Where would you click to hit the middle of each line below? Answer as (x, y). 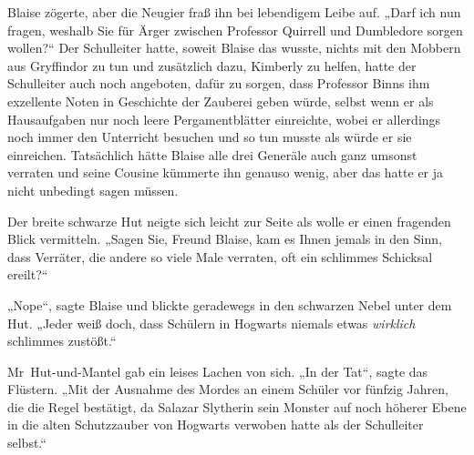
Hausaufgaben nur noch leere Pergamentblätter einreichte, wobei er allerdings (224, 119)
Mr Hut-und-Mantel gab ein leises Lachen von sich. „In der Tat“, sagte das (218, 371)
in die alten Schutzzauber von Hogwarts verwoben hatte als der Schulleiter (216, 425)
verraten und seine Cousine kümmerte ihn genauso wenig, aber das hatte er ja (226, 172)
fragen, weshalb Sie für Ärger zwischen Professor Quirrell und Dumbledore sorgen (235, 30)
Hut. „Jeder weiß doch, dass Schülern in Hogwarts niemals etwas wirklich (211, 323)
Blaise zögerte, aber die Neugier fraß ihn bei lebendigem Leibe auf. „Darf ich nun (234, 12)
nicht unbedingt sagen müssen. (93, 190)
